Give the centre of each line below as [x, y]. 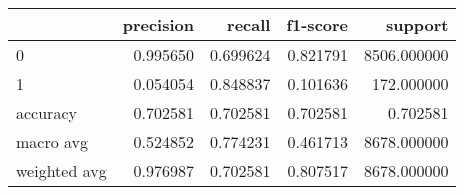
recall [249, 24]
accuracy [46, 112]
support [417, 24]
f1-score [317, 24]
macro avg [52, 141]
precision [158, 24]
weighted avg [61, 170]
